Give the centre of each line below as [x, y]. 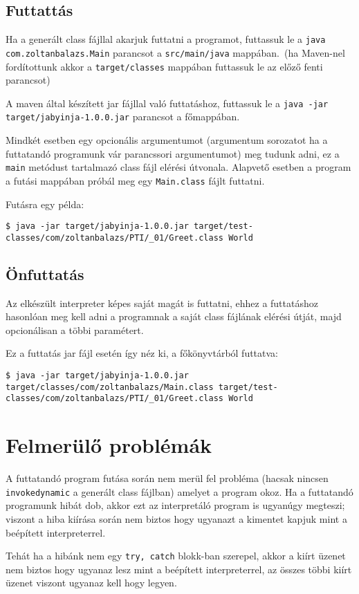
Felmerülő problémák [109, 445]
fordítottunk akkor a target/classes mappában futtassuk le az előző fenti [164, 66]
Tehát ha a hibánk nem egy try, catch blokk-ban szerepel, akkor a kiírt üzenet [176, 556]
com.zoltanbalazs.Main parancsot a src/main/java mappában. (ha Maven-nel [175, 52]
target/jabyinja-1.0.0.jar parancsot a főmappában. [123, 117]
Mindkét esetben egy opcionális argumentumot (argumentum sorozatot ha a [167, 140]
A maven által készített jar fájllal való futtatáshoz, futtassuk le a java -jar [167, 103]
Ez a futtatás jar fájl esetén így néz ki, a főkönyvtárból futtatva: [142, 353]
